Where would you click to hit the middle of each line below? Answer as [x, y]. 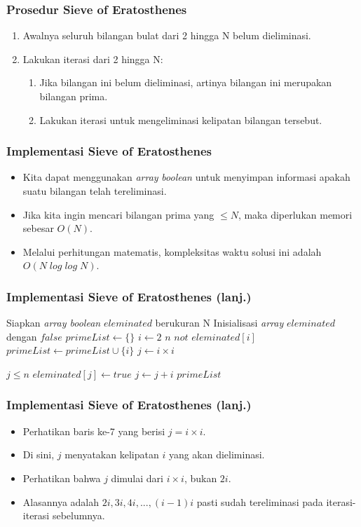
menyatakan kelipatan [112, 454]
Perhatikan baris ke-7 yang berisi [94, 431]
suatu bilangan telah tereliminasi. [95, 191]
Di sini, [39, 454]
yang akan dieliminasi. [217, 454]
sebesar [38, 228]
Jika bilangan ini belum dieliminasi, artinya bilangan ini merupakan [186, 82]
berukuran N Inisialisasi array [219, 323]
